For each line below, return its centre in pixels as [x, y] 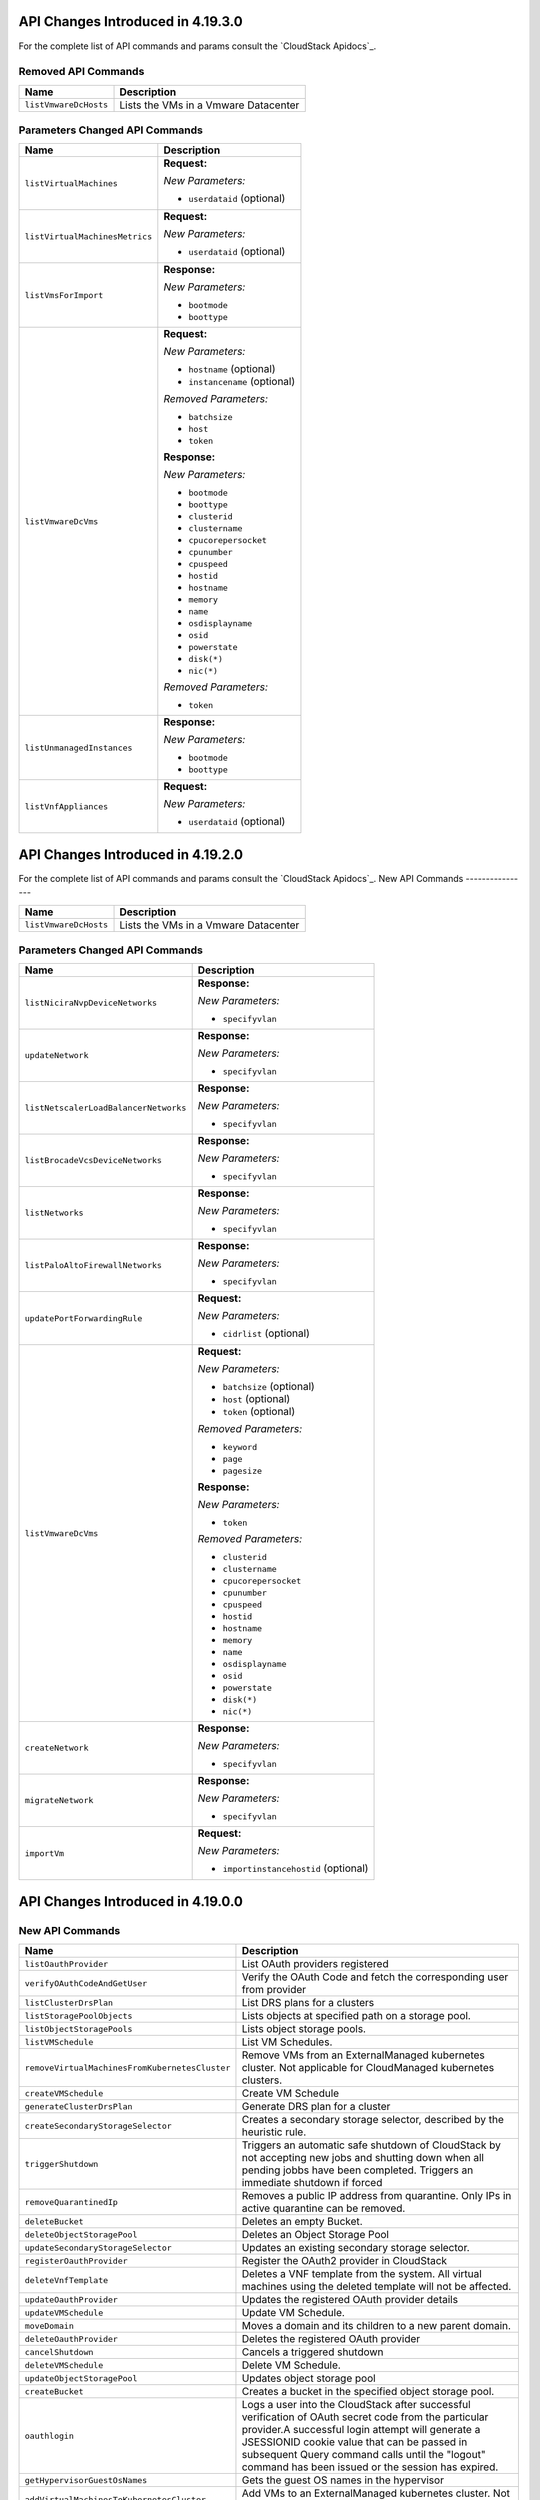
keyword [240, 1447]
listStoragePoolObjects [78, 2015]
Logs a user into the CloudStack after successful [356, 2405]
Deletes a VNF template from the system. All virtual [361, 2274]
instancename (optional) [242, 382]
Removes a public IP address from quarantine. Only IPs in [376, 2196]
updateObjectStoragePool [81, 2378]
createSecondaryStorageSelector [98, 2125]
